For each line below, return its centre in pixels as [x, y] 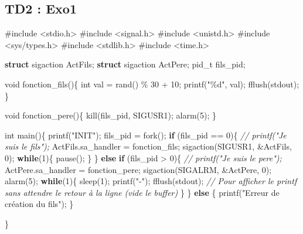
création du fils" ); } [39, 204]
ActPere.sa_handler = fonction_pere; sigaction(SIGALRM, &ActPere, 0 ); [138, 169]
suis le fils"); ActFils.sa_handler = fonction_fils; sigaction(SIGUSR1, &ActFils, [148, 146]
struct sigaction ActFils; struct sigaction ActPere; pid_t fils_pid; [125, 64]
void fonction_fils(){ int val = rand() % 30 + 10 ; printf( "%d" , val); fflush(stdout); [152, 84]
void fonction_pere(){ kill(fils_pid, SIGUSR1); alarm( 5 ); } [111, 115]
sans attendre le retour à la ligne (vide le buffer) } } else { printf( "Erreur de [142, 192]
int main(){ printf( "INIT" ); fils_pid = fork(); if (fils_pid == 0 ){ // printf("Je [146, 135]
